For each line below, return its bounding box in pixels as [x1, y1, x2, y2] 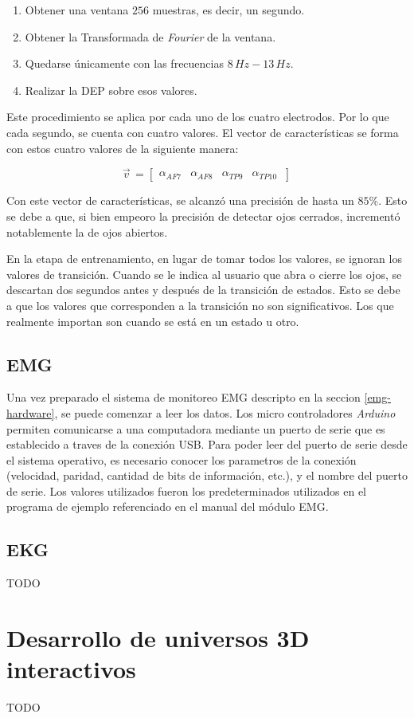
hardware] [6, 404, 55, 421]
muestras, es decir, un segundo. [152, 2, 305, 18]
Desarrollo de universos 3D [6, 622, 310, 654]
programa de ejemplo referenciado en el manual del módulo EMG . [6, 498, 329, 515]
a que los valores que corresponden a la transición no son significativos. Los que [6, 296, 394, 313]
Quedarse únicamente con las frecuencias [25, 55, 224, 72]
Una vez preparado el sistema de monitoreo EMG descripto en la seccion [6, 389, 361, 406]
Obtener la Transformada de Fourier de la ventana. [25, 28, 276, 45]
